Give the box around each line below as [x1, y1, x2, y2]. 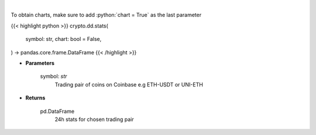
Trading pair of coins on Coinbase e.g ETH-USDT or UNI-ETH [54, 81, 203, 88]
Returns [25, 94, 46, 102]
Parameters [25, 59, 55, 67]
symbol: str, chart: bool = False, [25, 36, 102, 43]
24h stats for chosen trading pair [54, 116, 134, 123]
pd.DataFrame [40, 108, 75, 115]
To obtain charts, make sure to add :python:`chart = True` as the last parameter [11, 12, 202, 19]
